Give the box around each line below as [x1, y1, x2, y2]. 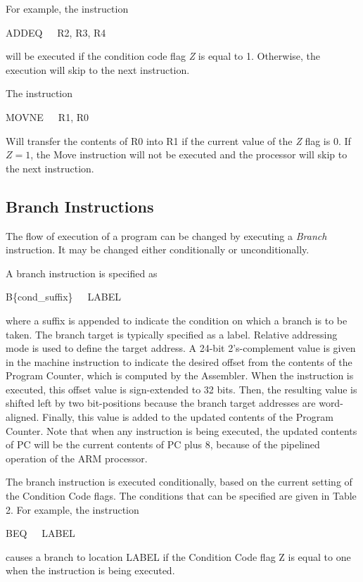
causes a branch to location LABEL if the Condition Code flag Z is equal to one [6, 549, 351, 564]
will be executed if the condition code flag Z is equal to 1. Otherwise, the [6, 49, 321, 63]
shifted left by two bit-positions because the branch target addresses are [6, 396, 316, 410]
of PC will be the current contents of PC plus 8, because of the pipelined [6, 437, 320, 452]
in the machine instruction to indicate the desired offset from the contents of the [6, 354, 352, 369]
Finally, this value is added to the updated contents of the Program [42, 410, 333, 424]
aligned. [6, 410, 39, 424]
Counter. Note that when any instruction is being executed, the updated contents [6, 423, 357, 438]
